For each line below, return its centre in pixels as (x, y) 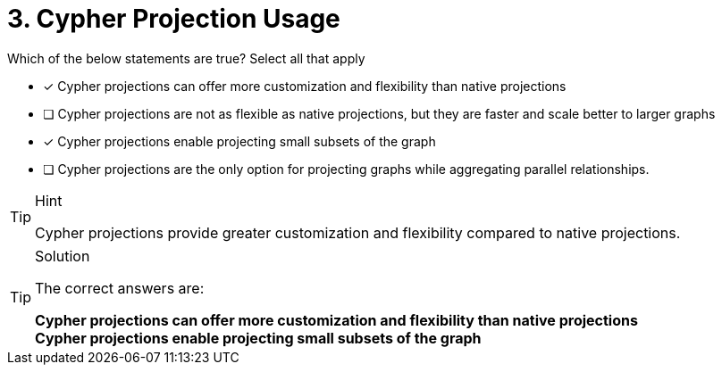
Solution (63, 256)
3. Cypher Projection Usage (174, 19)
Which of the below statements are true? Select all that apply (186, 58)
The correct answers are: (120, 288)
